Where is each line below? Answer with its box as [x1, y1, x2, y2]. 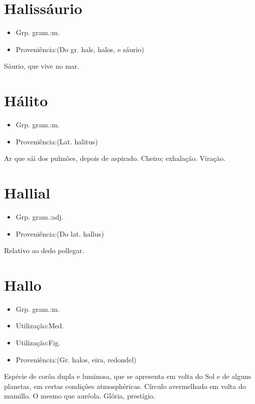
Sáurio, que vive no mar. [4, 61, 80, 71]
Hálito [4, 90, 48, 111]
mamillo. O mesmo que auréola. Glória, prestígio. [4, 390, 155, 401]
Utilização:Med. [16, 320, 64, 331]
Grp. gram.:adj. [16, 211, 64, 222]
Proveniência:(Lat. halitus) [16, 136, 98, 146]
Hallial [4, 182, 51, 203]
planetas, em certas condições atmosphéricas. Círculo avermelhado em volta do [4, 380, 246, 391]
